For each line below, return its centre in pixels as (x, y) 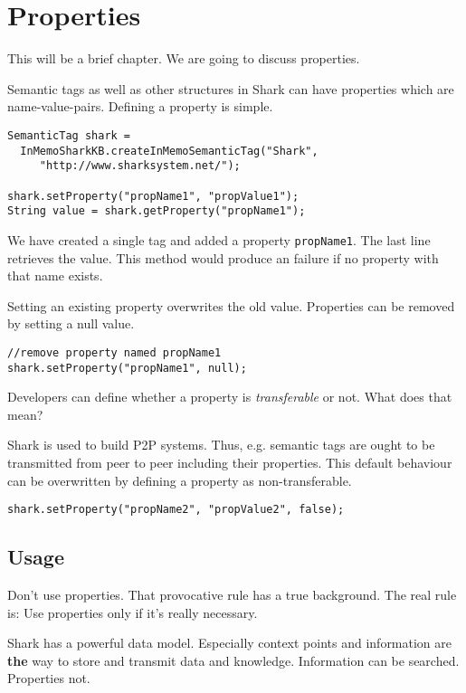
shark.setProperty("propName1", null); (127, 368)
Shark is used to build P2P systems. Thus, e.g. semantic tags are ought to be (221, 445)
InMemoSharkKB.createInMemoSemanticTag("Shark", (169, 151)
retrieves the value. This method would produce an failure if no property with (223, 257)
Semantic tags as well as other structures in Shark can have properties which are (231, 88)
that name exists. (55, 275)
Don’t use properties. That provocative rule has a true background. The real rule (232, 595)
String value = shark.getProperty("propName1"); (157, 211)
